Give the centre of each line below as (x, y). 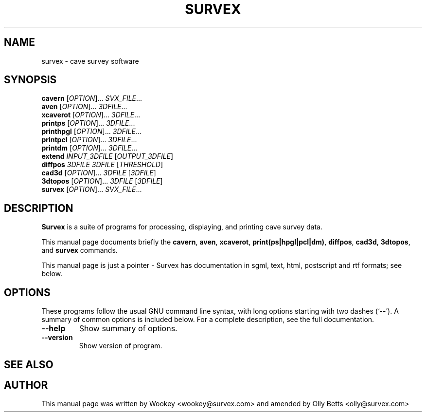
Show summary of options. (128, 329)
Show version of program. (121, 346)
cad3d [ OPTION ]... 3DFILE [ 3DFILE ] (99, 173)
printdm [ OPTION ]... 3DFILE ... (89, 148)
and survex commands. (80, 250)
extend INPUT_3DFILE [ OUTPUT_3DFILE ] (107, 156)
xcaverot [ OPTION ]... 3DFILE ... (91, 115)
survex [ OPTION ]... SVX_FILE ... (92, 189)
